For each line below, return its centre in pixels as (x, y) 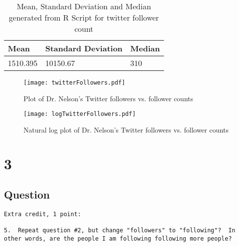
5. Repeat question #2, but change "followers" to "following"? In (120, 231)
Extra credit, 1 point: (43, 214)
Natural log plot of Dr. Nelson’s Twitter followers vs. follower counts (126, 129)
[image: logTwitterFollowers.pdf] (80, 114)
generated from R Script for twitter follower (84, 17)
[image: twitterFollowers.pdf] (74, 83)
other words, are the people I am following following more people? (118, 239)
